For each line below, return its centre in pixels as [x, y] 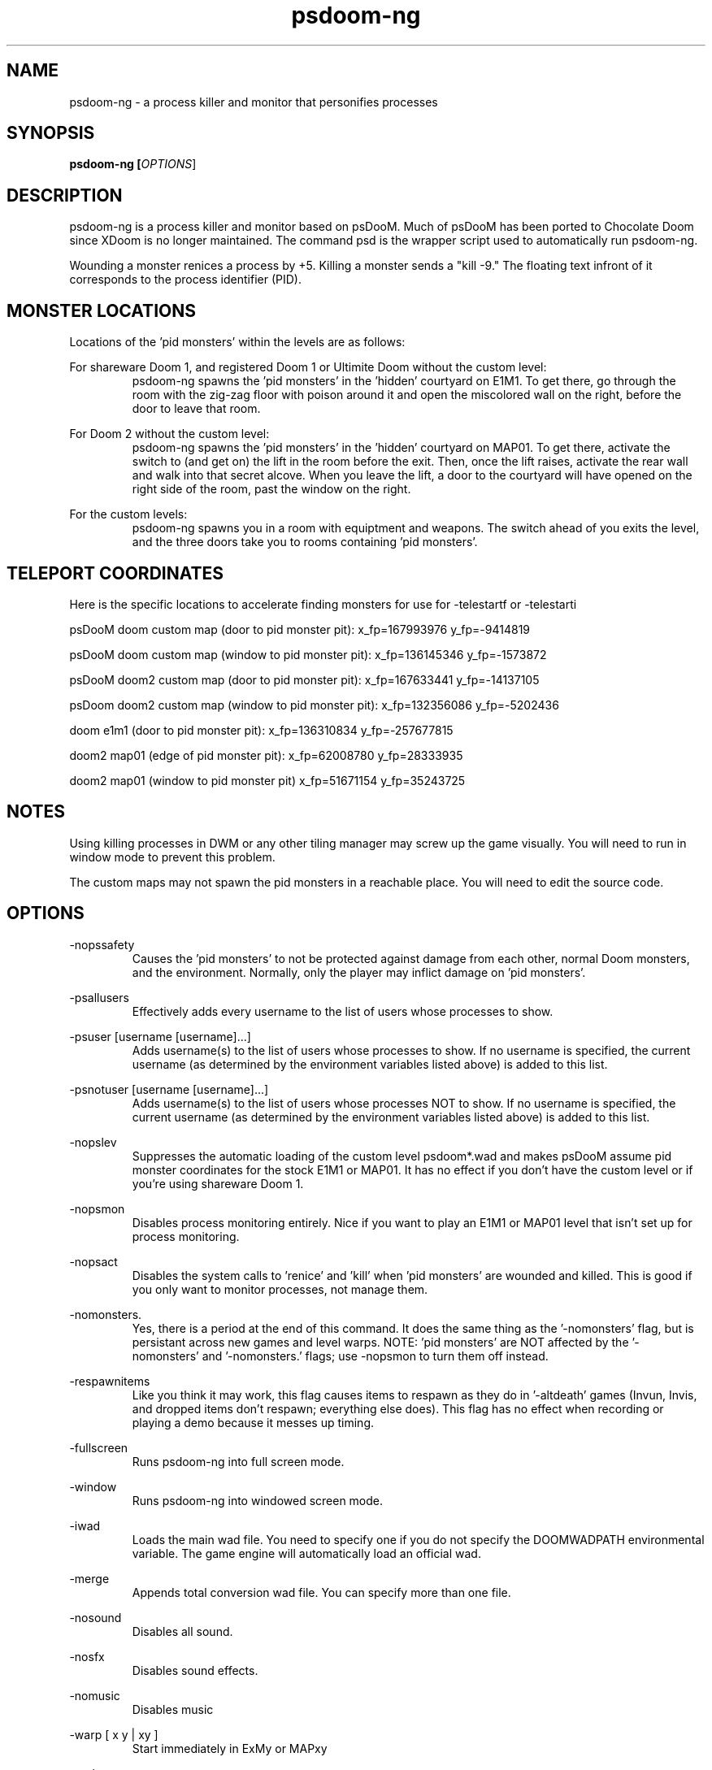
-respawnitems [110, 1381]
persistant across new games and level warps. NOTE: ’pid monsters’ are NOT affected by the [380, 1342]
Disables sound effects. [195, 1670]
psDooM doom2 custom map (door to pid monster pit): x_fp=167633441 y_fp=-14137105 [304, 679]
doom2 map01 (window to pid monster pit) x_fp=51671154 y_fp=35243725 [267, 780]
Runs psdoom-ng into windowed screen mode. [258, 1500]
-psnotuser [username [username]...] [169, 1089]
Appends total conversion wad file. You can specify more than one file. [321, 1592]
